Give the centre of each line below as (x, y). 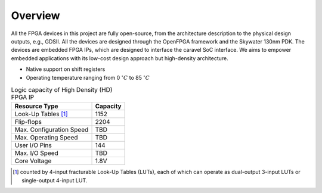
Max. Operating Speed (46, 138)
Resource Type (37, 106)
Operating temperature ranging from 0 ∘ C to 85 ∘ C (88, 77)
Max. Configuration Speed (52, 130)
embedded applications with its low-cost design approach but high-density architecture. (120, 58)
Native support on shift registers (66, 69)
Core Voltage (33, 161)
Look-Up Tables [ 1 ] (41, 114)
